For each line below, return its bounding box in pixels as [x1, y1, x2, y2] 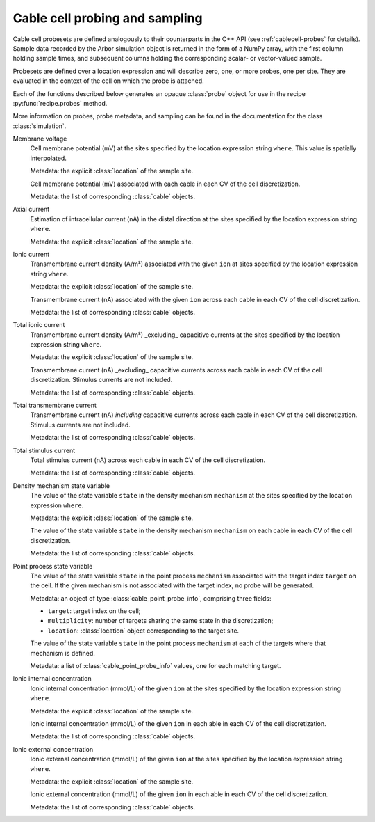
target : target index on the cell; [47, 607, 141, 615]
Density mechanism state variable [12, 481, 110, 490]
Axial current [12, 205, 50, 214]
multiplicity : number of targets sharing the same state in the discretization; [47, 617, 274, 625]
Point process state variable [12, 562, 93, 570]
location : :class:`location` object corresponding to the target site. [47, 626, 240, 635]
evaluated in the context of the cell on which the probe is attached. [12, 77, 204, 85]
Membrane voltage [12, 134, 67, 143]
